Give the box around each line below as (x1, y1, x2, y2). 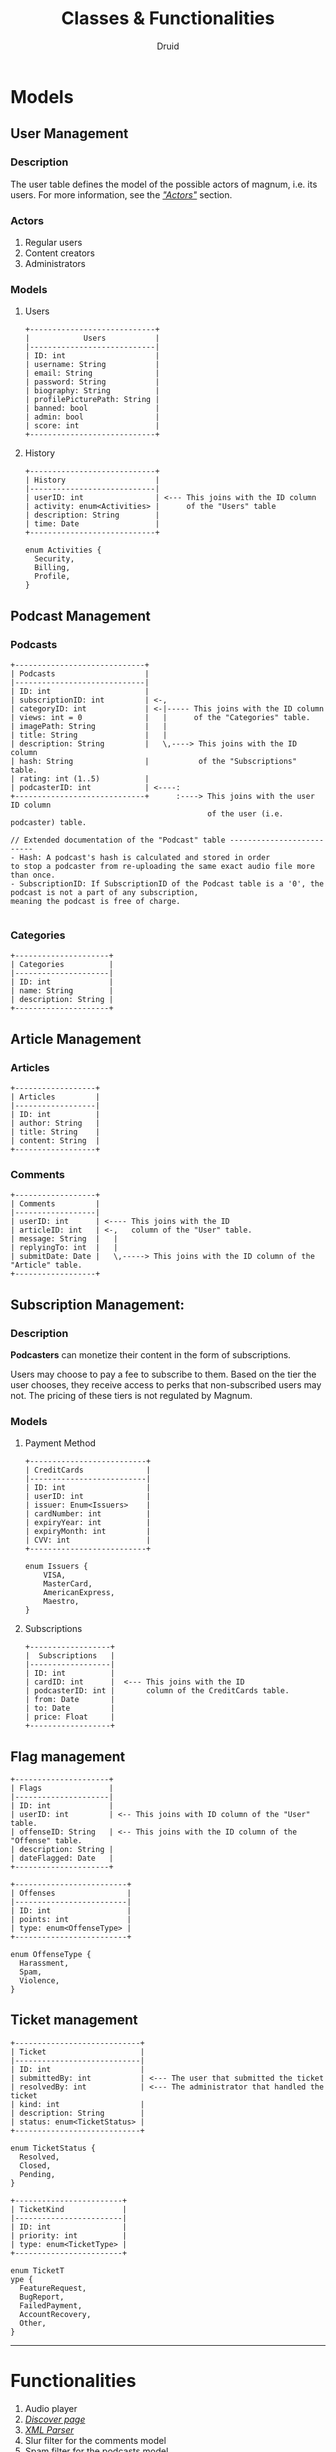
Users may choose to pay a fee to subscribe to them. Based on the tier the (10, 1368, 317, 1380)
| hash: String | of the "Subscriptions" (10, 756, 298, 766)
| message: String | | (10, 1234, 118, 1244)
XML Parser (24, 2423, 75, 2436)
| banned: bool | (24, 403, 160, 414)
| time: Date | (24, 519, 160, 529)
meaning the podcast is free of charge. (10, 896, 182, 906)
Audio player (24, 2402, 78, 2414)
